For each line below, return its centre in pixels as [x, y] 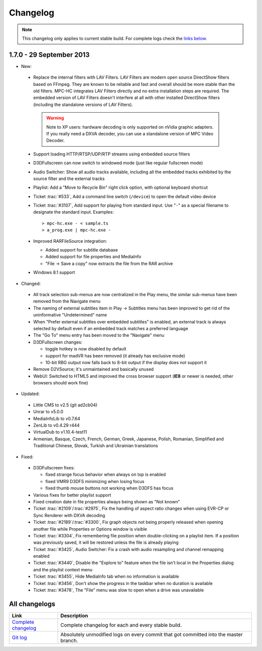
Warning [55, 118]
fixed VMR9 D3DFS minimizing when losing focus [95, 481]
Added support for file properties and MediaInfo [93, 257]
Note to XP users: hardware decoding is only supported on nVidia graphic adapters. [130, 127]
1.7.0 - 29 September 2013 [49, 55]
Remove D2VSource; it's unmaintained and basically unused [93, 369]
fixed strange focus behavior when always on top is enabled [106, 475]
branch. [69, 640]
